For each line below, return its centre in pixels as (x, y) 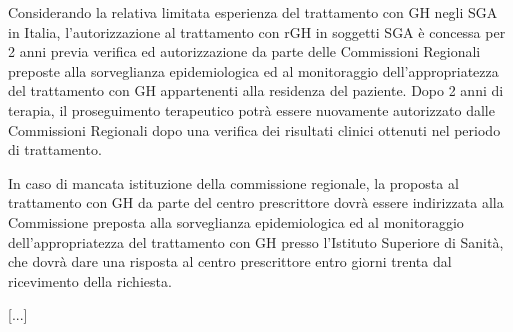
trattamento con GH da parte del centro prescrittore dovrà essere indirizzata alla (256, 202)
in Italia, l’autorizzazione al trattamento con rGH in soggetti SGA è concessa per (257, 31)
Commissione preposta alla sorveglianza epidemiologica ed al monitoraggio (236, 221)
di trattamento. (55, 149)
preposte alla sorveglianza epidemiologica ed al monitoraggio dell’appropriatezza (253, 70)
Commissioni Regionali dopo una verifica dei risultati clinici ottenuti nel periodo (254, 129)
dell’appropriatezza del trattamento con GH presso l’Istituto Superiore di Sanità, (256, 241)
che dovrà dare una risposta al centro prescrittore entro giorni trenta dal (230, 261)
